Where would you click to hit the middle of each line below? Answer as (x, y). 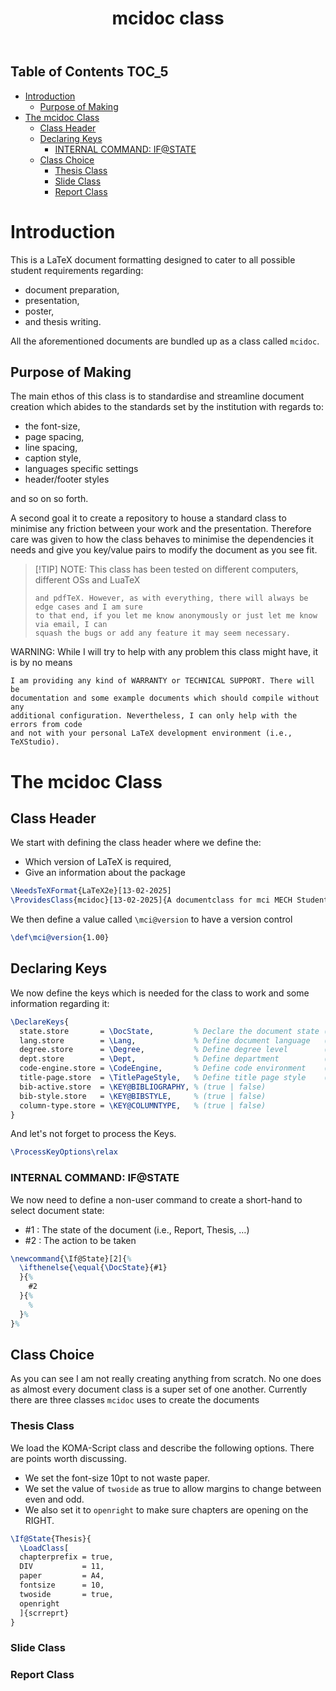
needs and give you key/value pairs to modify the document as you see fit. (164, 550)
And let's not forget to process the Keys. (93, 1134)
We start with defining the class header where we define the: (136, 843)
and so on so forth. (49, 499)
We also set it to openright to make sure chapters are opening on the (166, 1509)
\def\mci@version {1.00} (60, 938)
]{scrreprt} (44, 1613)
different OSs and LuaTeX (87, 580)
